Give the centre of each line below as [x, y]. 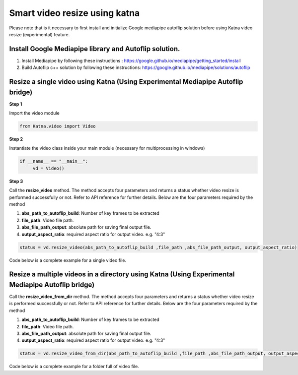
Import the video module [34, 113]
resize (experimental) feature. [39, 34]
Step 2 [16, 139]
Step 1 [16, 104]
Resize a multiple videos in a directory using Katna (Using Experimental [122, 275]
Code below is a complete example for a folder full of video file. [74, 367]
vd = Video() [48, 168]
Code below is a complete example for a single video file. [68, 260]
